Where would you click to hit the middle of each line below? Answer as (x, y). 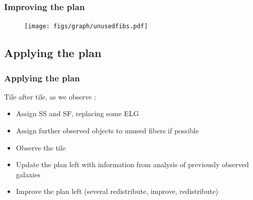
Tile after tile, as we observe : (50, 96)
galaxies (28, 174)
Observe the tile (41, 147)
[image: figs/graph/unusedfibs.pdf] (86, 27)
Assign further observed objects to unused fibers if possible (107, 131)
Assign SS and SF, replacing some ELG (77, 113)
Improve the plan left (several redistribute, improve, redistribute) (117, 191)
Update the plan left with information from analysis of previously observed (132, 164)
